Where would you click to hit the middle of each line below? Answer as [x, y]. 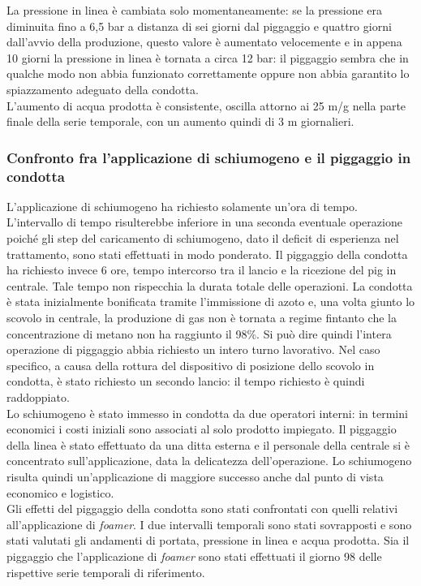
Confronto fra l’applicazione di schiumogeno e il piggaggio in [209, 157]
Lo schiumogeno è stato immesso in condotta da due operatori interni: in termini [207, 413]
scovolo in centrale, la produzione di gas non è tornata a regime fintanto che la [202, 318]
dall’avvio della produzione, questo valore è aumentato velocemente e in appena [204, 42]
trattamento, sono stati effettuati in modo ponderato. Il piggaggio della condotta [207, 254]
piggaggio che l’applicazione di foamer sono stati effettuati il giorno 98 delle [194, 556]
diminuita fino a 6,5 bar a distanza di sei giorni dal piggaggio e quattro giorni [199, 26]
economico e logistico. [60, 492]
